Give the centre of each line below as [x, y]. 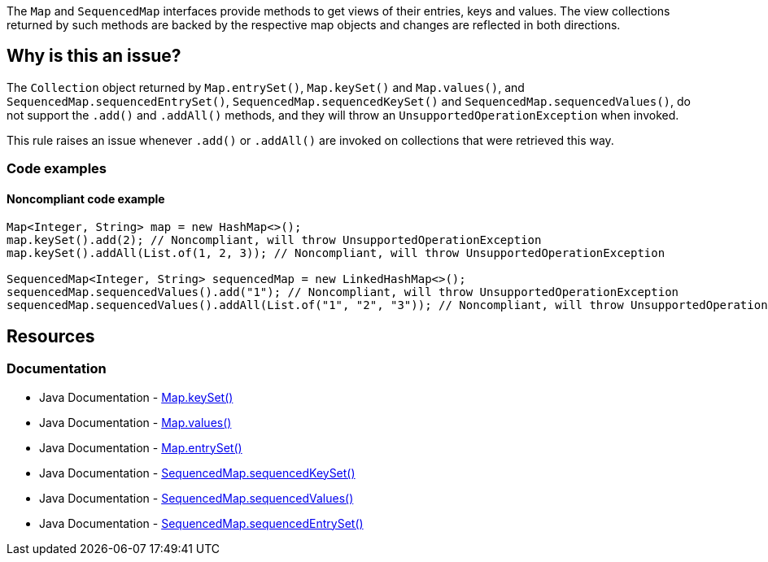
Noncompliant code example [86, 198]
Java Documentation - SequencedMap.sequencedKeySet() [197, 473]
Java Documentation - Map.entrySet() [141, 447]
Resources [51, 336]
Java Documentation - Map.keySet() [136, 397]
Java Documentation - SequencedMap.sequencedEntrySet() [201, 523]
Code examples [57, 169]
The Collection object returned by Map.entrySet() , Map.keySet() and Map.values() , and [266, 87]
